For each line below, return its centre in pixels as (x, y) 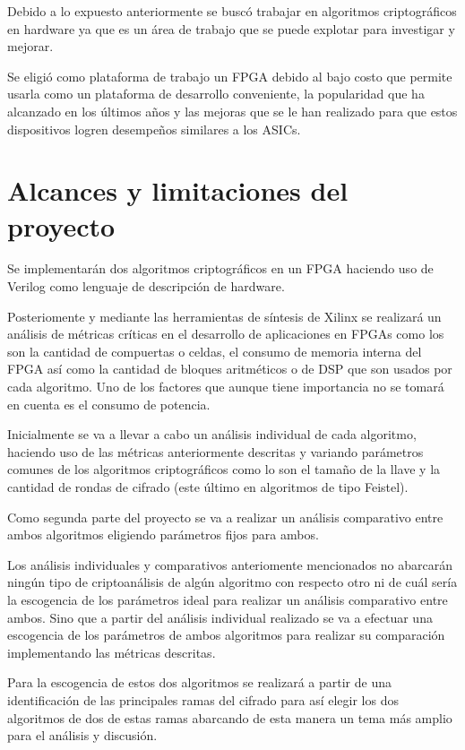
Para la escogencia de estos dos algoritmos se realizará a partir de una (200, 682)
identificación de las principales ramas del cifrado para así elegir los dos (203, 699)
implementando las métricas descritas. (112, 652)
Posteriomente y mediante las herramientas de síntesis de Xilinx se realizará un (224, 316)
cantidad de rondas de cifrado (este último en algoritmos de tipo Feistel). (208, 487)
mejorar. (30, 46)
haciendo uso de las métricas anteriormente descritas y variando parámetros (215, 451)
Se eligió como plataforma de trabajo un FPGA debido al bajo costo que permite (230, 76)
